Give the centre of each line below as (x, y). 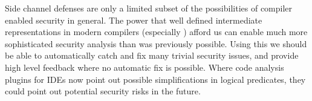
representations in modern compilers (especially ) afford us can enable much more (156, 32)
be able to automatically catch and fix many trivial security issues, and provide (152, 55)
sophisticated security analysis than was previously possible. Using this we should (156, 43)
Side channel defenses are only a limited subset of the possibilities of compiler (149, 8)
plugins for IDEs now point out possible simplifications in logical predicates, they (155, 79)
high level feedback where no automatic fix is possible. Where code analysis (145, 67)
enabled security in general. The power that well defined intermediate (134, 20)
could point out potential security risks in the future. (103, 91)
